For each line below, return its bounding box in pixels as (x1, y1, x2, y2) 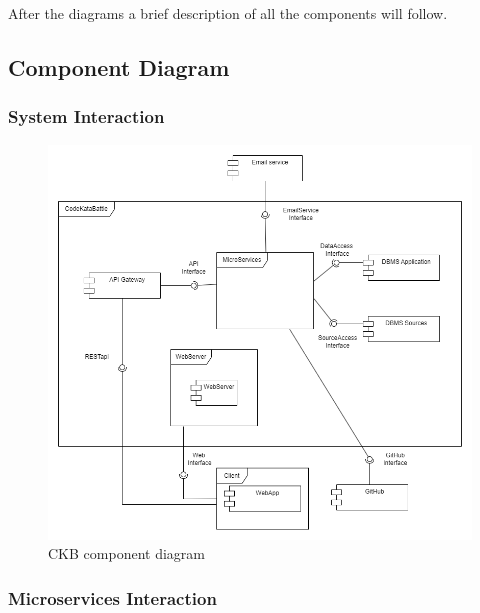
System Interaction (8, 104, 165, 129)
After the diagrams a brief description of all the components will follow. (8, 3, 448, 23)
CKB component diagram (48, 543, 205, 564)
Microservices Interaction (8, 585, 217, 610)
